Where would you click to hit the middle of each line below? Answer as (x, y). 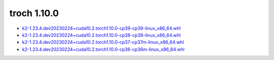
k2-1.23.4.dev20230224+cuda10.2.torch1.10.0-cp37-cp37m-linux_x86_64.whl (103, 42)
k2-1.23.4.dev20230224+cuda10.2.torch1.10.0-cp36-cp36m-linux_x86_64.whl (103, 49)
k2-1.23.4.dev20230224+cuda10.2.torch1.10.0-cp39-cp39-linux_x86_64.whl (101, 28)
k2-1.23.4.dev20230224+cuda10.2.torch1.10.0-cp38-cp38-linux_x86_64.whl (101, 35)
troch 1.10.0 (34, 13)
